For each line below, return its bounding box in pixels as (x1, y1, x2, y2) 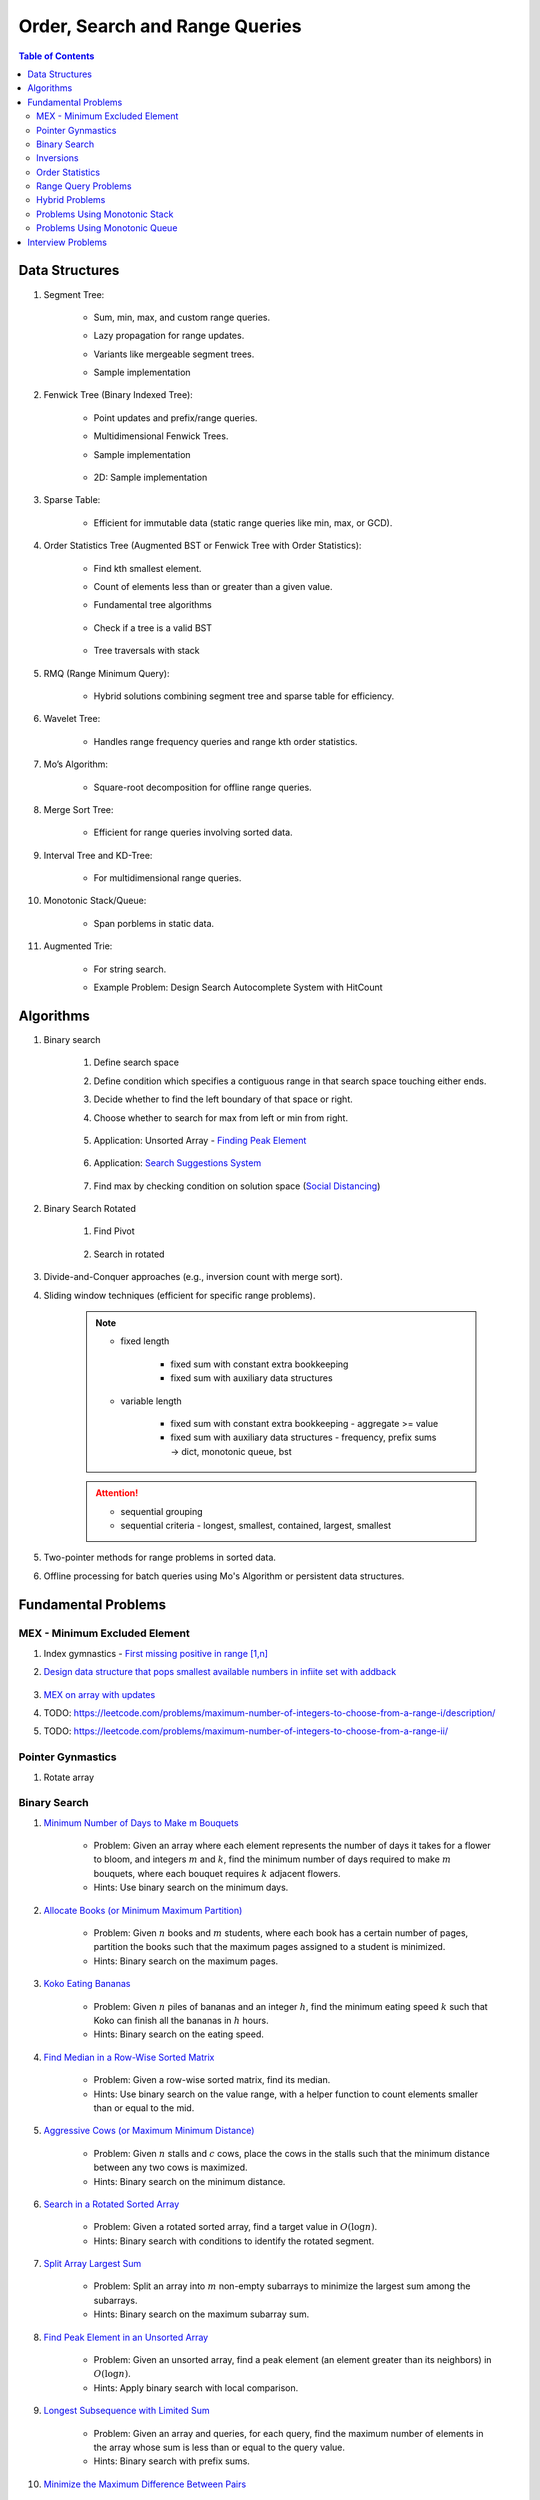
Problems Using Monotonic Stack (36, 208, 174, 220)
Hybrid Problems (36, 194, 106, 206)
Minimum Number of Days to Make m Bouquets (43, 1816, 239, 1829)
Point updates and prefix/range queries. (93, 411, 258, 424)
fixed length (120, 1335, 170, 1347)
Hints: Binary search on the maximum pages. (93, 1955, 279, 1967)
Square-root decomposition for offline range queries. (93, 781, 312, 793)
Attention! (95, 1487, 139, 1499)
